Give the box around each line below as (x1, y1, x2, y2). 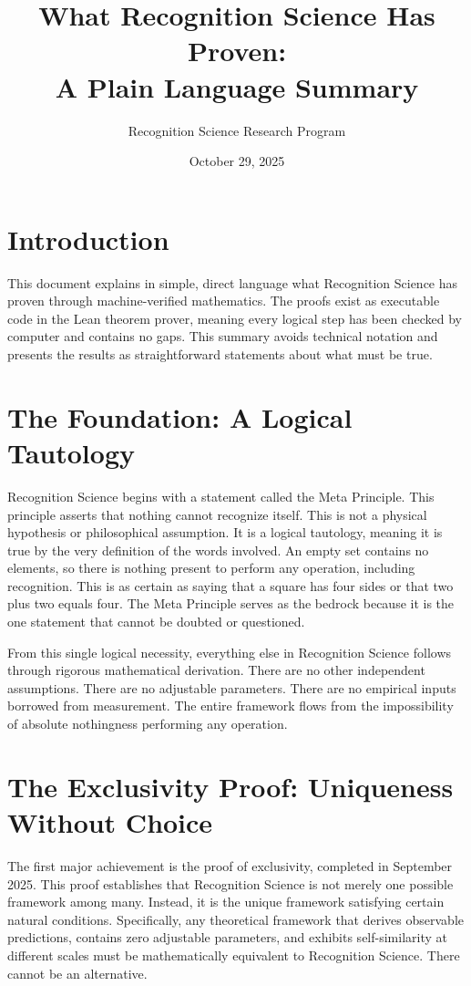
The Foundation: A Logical (7, 398, 353, 435)
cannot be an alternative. (7, 963, 148, 982)
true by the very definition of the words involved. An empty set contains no (7, 540, 429, 559)
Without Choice (7, 804, 213, 840)
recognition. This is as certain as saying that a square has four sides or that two (7, 576, 454, 595)
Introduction (7, 220, 169, 257)
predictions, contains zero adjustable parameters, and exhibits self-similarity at (7, 928, 447, 947)
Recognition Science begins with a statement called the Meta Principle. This (7, 486, 435, 505)
